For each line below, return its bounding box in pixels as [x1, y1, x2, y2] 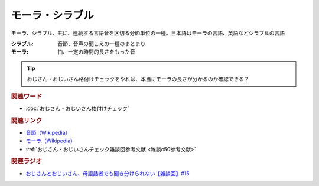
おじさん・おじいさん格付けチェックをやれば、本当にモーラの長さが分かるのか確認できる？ [27, 75, 249, 82]
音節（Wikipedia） [25, 129, 71, 136]
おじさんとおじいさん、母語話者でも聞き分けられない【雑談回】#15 [25, 170, 190, 177]
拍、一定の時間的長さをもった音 [57, 48, 135, 55]
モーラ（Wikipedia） [25, 137, 76, 144]
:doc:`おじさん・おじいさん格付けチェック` [25, 105, 130, 112]
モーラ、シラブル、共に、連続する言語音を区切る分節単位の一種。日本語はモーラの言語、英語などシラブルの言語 [11, 29, 285, 36]
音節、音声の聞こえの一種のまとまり [57, 40, 146, 47]
